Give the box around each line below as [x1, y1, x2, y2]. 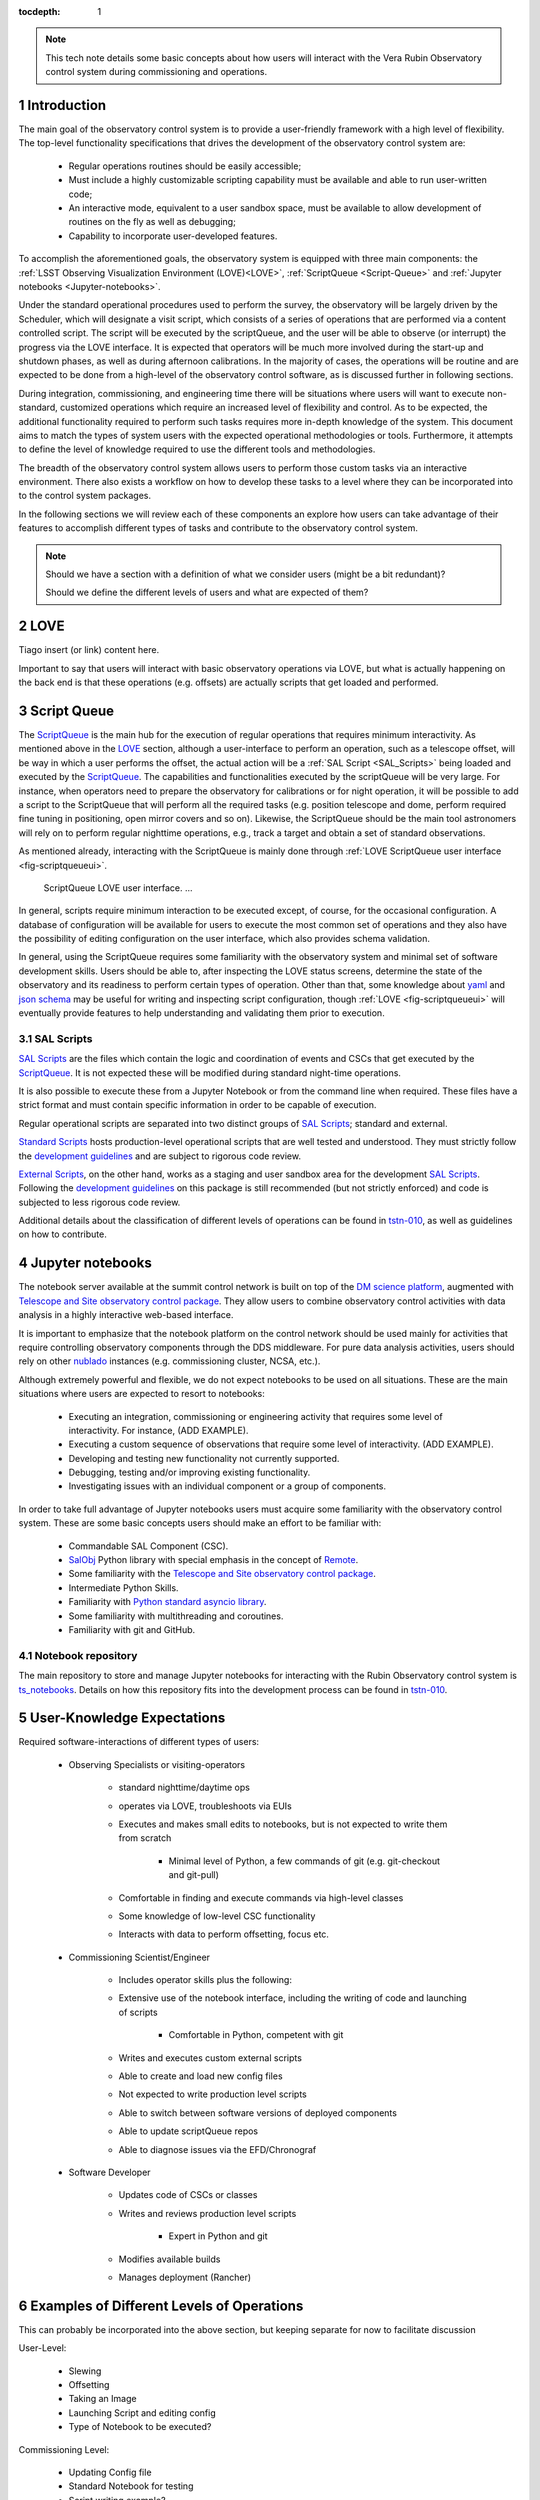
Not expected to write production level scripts [118, 2088, 307, 2100]
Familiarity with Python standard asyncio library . [68, 1596, 267, 1608]
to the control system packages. [18, 490, 152, 502]
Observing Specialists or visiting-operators [68, 1758, 245, 1770]
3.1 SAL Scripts [18, 1031, 93, 1045]
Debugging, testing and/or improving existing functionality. [68, 1466, 311, 1479]
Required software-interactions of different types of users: [18, 1736, 260, 1748]
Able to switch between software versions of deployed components [118, 2106, 397, 2119]
